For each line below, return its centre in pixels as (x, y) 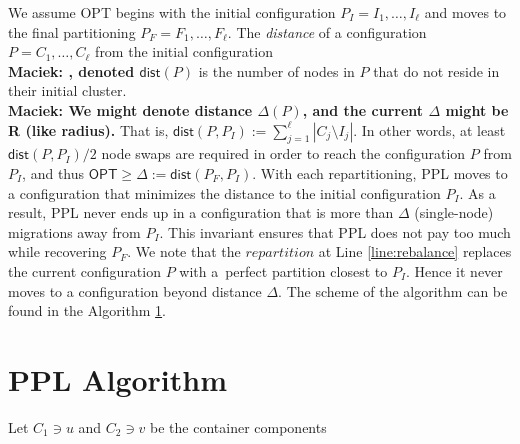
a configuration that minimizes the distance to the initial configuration (224, 192)
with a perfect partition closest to (283, 270)
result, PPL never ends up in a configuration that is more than (201, 212)
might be (477, 109)
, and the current (363, 109)
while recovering (57, 251)
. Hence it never (454, 270)
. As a (477, 192)
